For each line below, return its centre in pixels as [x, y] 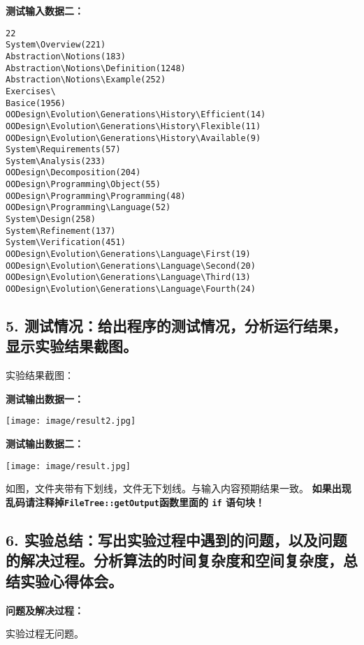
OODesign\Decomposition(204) [73, 173]
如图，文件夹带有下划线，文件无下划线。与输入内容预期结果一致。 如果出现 [179, 488]
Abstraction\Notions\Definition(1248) [96, 68]
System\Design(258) [51, 220]
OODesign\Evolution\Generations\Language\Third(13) [128, 277]
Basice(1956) [36, 103]
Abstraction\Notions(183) [66, 56]
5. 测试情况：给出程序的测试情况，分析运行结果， [176, 326]
